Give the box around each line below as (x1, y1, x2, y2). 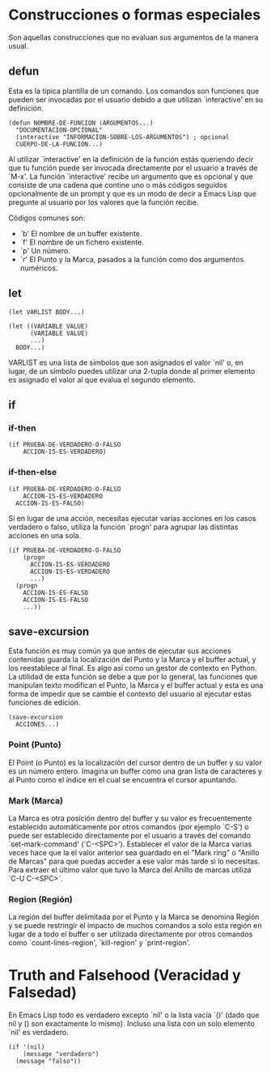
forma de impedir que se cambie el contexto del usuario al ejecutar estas (8, 689, 252, 699)
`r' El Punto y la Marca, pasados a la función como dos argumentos (19, 254, 244, 264)
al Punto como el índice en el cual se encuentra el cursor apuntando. (8, 774, 238, 784)
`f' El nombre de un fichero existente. (19, 237, 144, 247)
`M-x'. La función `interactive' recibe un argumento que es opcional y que (8, 172, 253, 181)
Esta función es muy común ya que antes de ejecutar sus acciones (8, 646, 232, 656)
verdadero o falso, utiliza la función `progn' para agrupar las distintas (8, 522, 239, 532)
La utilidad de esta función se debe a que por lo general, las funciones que (8, 672, 258, 681)
